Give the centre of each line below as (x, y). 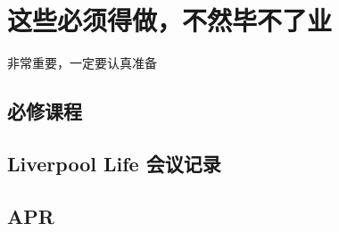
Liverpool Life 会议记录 (114, 163)
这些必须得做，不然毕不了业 (170, 20)
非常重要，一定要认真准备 (82, 63)
